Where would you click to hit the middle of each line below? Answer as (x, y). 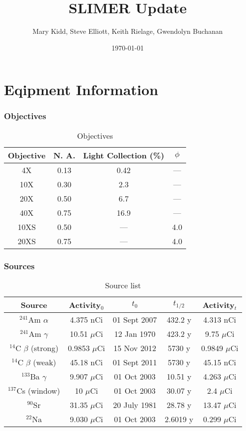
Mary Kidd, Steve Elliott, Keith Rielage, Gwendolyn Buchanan (128, 31)
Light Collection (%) (124, 155)
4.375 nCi (86, 319)
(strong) (44, 348)
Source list (123, 285)
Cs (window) (38, 390)
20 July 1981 (135, 405)
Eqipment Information (81, 89)
